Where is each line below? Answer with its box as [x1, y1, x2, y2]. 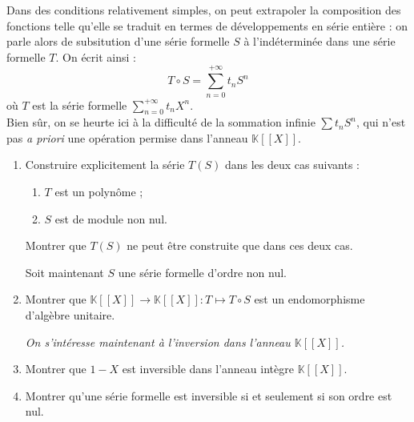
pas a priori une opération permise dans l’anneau [6, 129, 248, 146]
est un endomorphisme [254, 291, 365, 307]
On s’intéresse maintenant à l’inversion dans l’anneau [25, 333, 291, 350]
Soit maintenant [25, 263, 104, 280]
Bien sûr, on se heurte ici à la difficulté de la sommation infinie [6, 114, 316, 131]
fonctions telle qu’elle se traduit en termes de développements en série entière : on [6, 17, 408, 34]
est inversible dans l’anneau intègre [122, 360, 294, 377]
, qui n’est [356, 114, 406, 131]
